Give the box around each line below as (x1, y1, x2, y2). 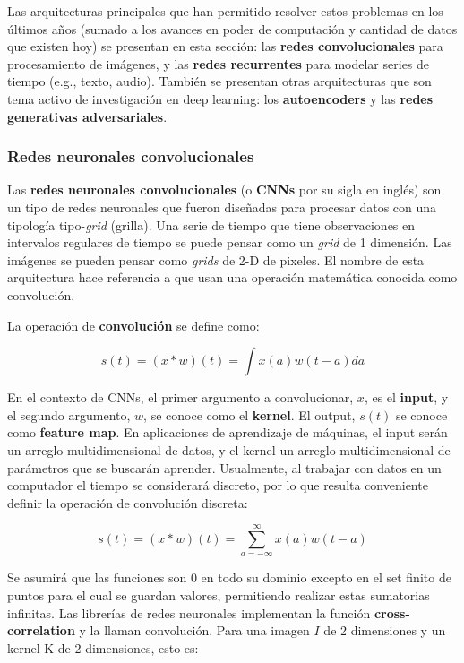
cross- (374, 603, 410, 622)
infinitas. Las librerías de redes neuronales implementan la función (7, 603, 371, 622)
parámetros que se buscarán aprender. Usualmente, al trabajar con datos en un (7, 458, 442, 477)
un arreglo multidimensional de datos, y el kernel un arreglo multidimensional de (7, 440, 451, 459)
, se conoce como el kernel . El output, (143, 405, 356, 424)
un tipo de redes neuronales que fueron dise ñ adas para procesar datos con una (7, 197, 437, 216)
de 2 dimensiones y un (323, 621, 446, 640)
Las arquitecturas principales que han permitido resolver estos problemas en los (7, 2, 443, 20)
